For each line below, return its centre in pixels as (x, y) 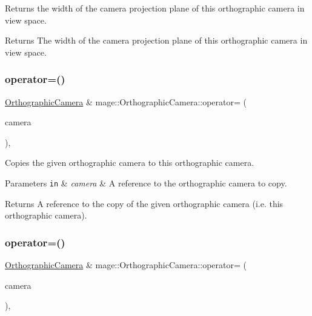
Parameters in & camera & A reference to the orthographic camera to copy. (146, 183)
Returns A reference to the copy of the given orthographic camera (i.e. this (144, 203)
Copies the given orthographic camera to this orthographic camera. (130, 163)
